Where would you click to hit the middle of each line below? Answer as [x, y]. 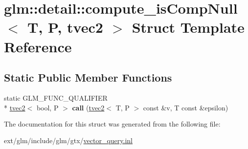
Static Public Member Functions [88, 77]
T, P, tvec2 [65, 27]
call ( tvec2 [88, 107]
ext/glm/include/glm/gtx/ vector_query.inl [68, 140]
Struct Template [188, 27]
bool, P [47, 107]
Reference [38, 46]
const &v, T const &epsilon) [186, 107]
